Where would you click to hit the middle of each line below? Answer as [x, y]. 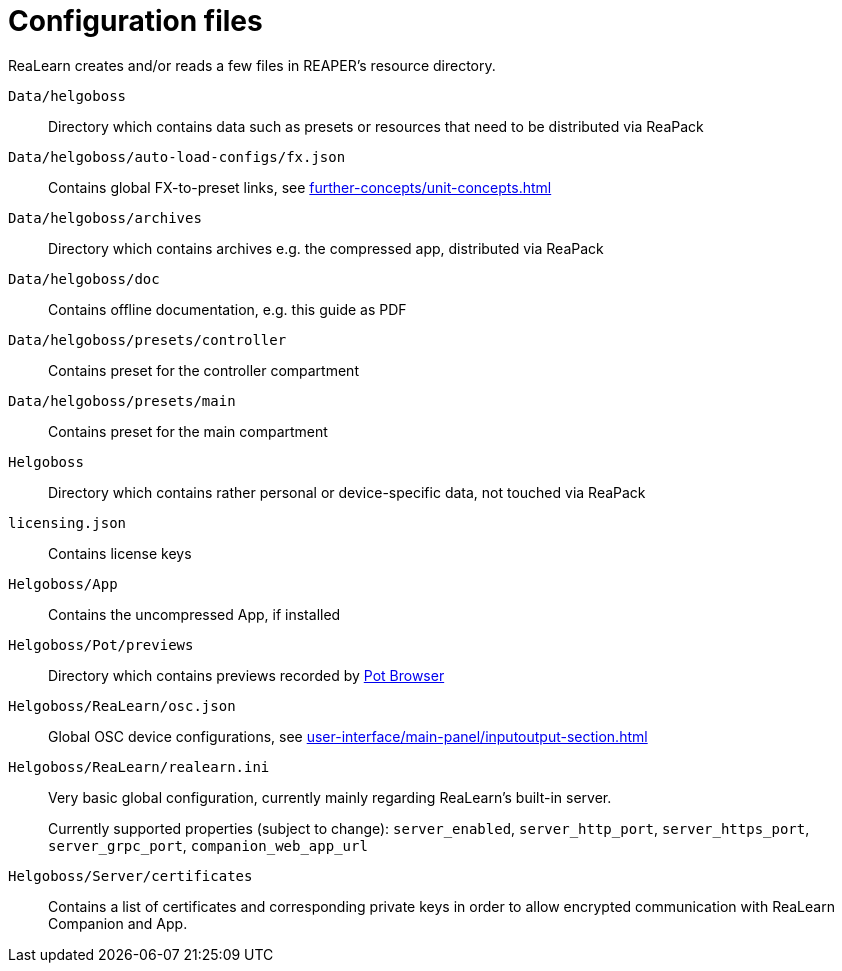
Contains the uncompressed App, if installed [194, 614]
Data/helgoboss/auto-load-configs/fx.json [177, 156]
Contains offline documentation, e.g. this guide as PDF [227, 309]
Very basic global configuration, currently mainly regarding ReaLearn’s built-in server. [330, 797]
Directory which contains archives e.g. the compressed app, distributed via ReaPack [326, 248]
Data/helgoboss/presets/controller [147, 339]
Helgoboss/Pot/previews [101, 644]
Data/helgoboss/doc [84, 278]
